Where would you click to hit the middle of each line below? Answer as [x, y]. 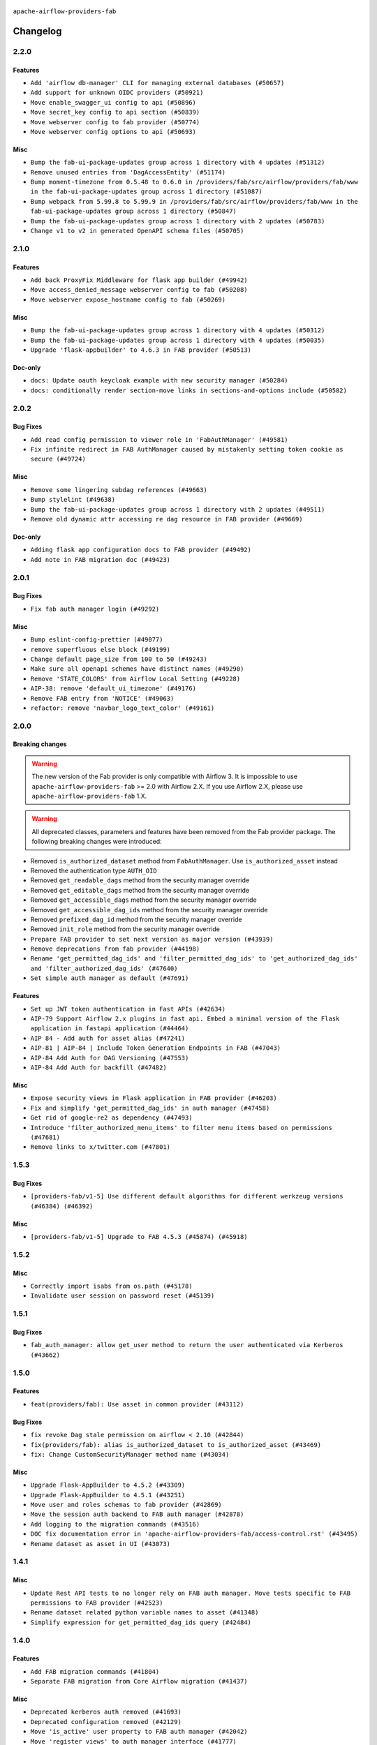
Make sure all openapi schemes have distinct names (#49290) [137, 669]
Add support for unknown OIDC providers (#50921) [117, 93]
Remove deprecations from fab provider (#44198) [115, 949]
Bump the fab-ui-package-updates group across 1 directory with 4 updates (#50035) [178, 340]
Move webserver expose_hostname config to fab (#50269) [128, 299]
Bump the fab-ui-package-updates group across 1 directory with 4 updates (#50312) [178, 331]
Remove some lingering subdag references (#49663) [119, 490]
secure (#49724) [58, 459]
